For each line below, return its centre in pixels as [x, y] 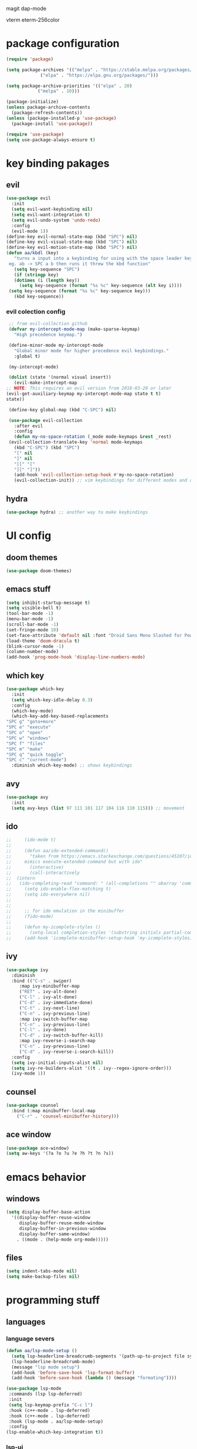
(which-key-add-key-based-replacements [60, 716]
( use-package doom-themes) [39, 571]
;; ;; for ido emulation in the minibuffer [65, 911]
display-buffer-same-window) [55, 1234]
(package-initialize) [33, 102]
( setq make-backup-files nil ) [43, 1277]
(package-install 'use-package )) [52, 124]
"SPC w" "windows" [28, 738]
